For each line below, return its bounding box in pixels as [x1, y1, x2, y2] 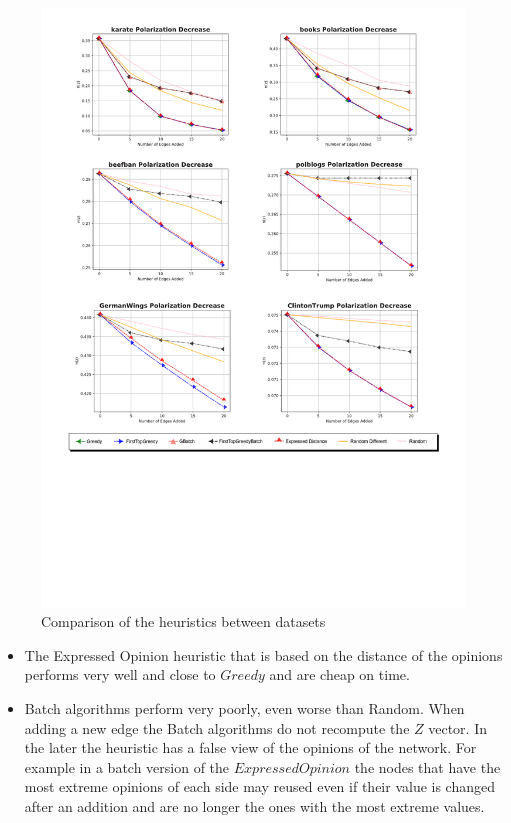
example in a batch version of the [24, 756, 230, 777]
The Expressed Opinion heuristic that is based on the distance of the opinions [24, 644, 503, 665]
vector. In [428, 717, 487, 738]
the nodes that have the [354, 756, 501, 777]
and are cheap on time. [269, 664, 410, 685]
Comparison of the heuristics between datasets [41, 611, 326, 632]
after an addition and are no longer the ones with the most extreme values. [24, 796, 485, 817]
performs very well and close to [24, 664, 216, 685]
